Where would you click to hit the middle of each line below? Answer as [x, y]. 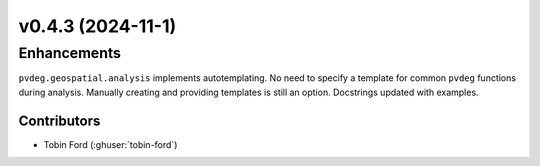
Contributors [59, 120]
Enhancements [70, 53]
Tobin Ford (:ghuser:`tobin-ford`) [110, 144]
